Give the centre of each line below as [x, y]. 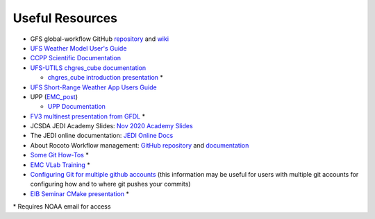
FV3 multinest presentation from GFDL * [88, 116]
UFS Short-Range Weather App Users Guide [93, 87]
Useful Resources [65, 18]
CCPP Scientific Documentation [76, 58]
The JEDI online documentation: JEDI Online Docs [102, 136]
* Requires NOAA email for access [62, 207]
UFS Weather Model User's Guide [78, 48]
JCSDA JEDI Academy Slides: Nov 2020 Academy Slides [112, 126]
